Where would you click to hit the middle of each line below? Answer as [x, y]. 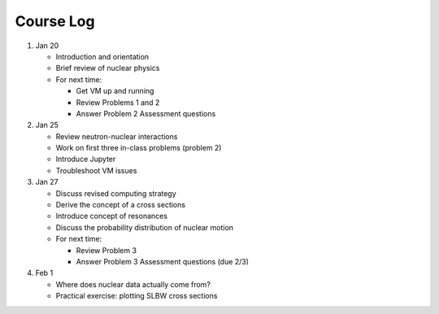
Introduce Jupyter [86, 159]
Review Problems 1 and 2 [118, 102]
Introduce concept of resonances [112, 216]
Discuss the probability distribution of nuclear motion [145, 227]
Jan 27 [47, 182]
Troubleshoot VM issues [96, 170]
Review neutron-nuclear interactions [117, 136]
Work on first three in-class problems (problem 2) [139, 148]
